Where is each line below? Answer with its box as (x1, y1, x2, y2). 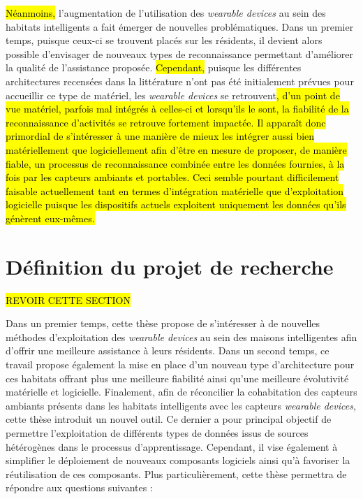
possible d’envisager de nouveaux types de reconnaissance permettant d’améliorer (6, 46, 354, 61)
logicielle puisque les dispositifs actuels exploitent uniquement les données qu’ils (6, 197, 346, 212)
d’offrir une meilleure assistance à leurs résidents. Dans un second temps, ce (6, 343, 329, 358)
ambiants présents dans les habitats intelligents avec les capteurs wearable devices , (6, 398, 356, 412)
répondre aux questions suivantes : (6, 480, 153, 495)
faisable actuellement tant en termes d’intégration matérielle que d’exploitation (6, 183, 344, 198)
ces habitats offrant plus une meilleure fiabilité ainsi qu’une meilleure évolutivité (6, 370, 349, 385)
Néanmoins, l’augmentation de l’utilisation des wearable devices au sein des (6, 6, 326, 20)
